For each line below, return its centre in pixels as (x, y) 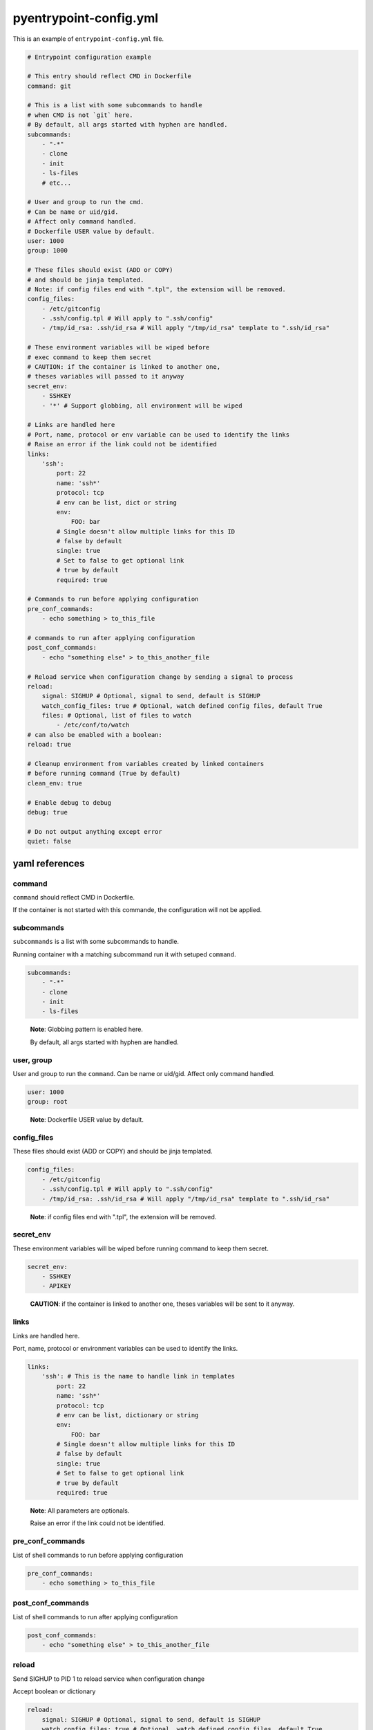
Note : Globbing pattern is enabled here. (86, 1029)
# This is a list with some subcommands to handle (115, 105)
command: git (49, 86)
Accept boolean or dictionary (54, 1691)
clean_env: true (55, 783)
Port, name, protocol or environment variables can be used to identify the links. (125, 1348)
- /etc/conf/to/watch (93, 725)
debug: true (48, 812)
